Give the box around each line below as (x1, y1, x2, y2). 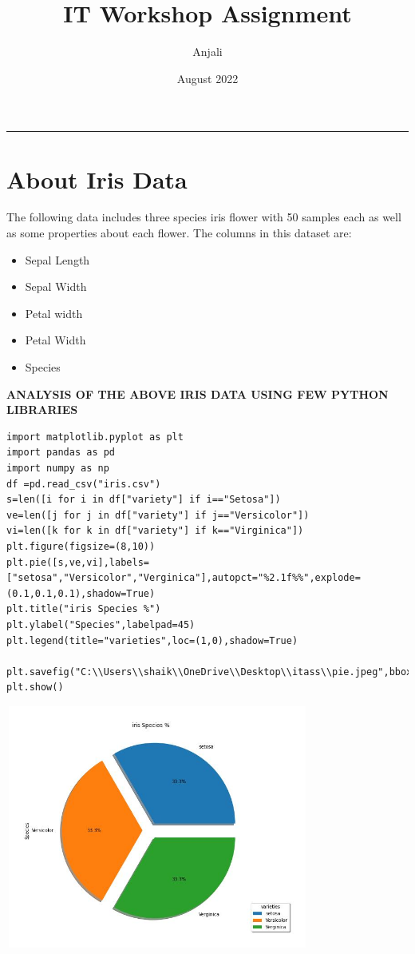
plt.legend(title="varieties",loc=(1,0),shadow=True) (6, 634, 298, 646)
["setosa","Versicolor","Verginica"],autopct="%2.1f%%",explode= (6, 572, 361, 584)
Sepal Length (25, 251, 90, 268)
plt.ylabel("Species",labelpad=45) (6, 618, 196, 630)
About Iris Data (6, 162, 188, 195)
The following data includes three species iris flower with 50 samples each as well (6, 209, 401, 225)
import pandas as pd (6, 447, 116, 459)
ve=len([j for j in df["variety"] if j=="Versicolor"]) (6, 509, 310, 521)
